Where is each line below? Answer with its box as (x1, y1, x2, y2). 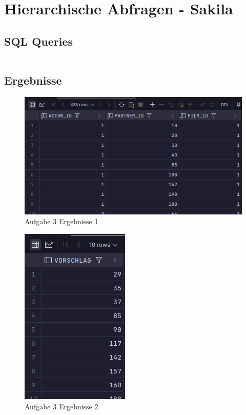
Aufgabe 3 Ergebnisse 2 (25, 401, 98, 411)
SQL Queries (4, 33, 73, 49)
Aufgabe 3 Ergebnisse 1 (25, 216, 98, 227)
